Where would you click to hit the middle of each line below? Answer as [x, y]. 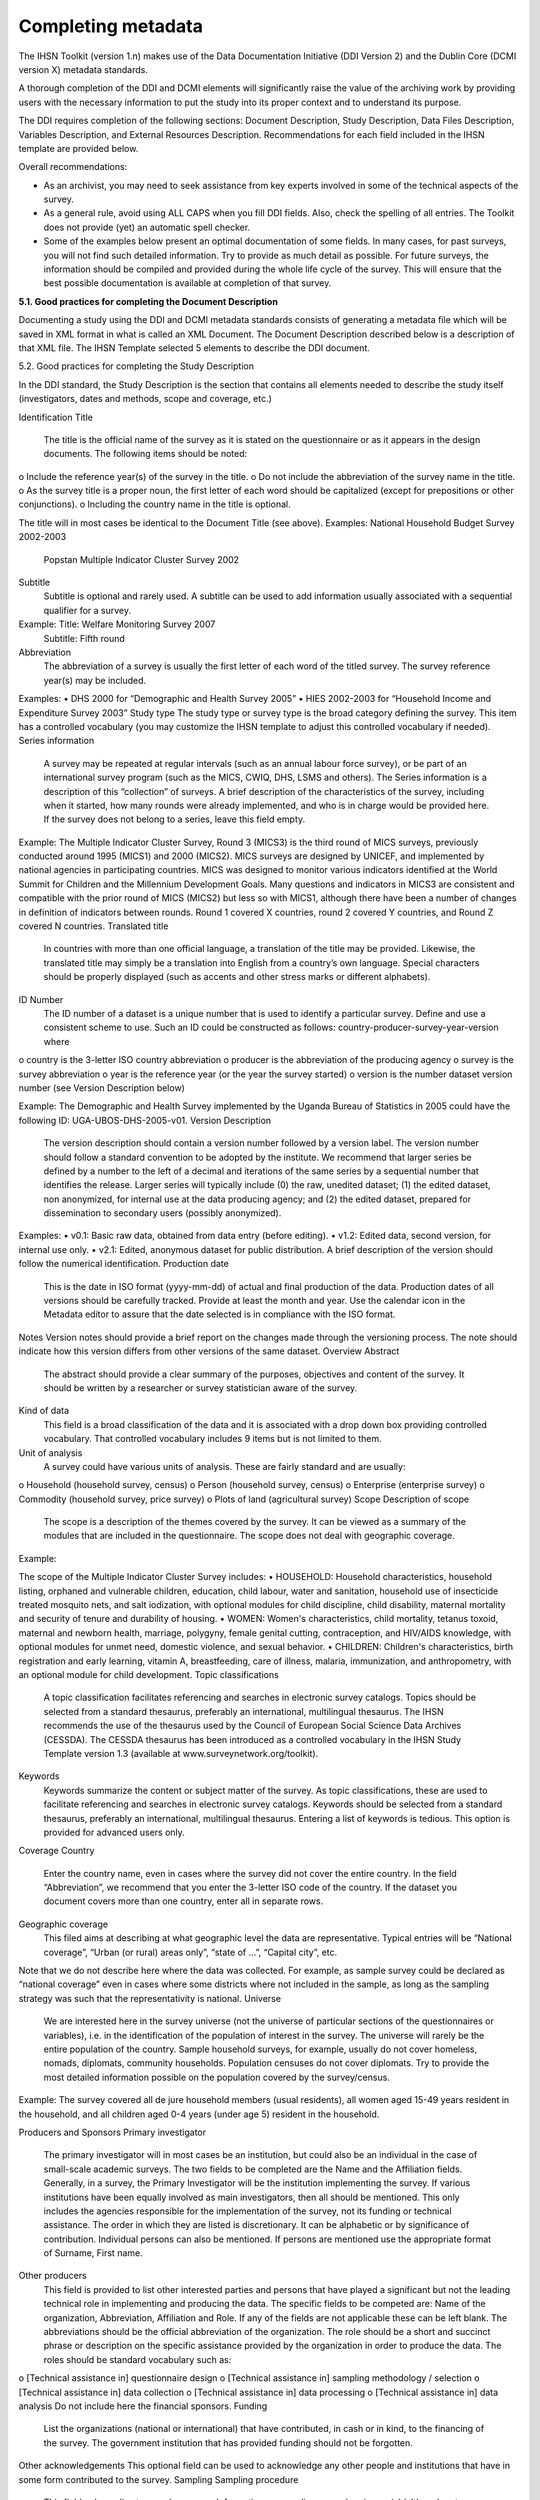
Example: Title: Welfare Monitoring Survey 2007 [117, 624]
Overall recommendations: [73, 167]
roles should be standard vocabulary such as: [137, 2359]
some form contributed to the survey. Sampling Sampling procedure [158, 2479]
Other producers [52, 2276]
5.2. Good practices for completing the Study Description [136, 366]
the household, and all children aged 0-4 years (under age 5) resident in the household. [199, 2114]
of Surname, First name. [93, 2253]
